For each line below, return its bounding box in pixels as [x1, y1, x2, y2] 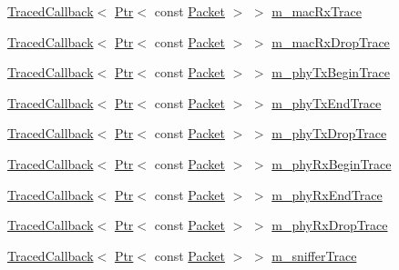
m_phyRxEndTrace [271, 185, 383, 204]
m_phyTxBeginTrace [271, 63, 391, 82]
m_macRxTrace [271, 2, 362, 20]
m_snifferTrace [271, 245, 357, 265]
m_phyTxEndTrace [271, 93, 382, 112]
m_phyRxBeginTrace [271, 154, 392, 173]
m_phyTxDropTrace [271, 124, 387, 143]
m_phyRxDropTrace [271, 215, 388, 235]
